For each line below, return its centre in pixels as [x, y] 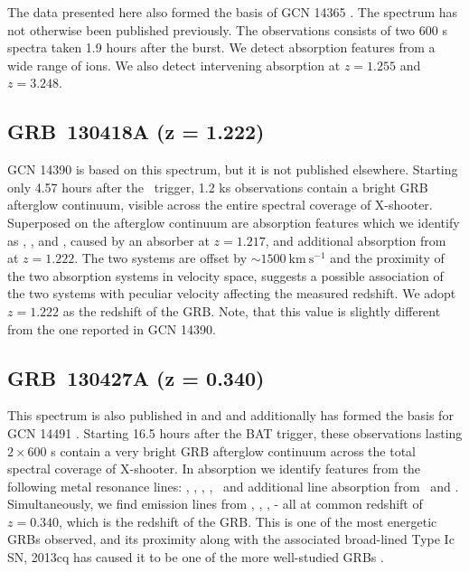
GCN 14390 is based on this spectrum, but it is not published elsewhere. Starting [233, 169]
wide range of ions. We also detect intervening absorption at [174, 65]
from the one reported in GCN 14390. [112, 328]
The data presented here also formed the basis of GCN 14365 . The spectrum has [233, 12]
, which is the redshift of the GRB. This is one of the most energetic [248, 521]
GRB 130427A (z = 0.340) [136, 377]
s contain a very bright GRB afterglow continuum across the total [233, 450]
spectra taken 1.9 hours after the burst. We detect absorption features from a [221, 47]
